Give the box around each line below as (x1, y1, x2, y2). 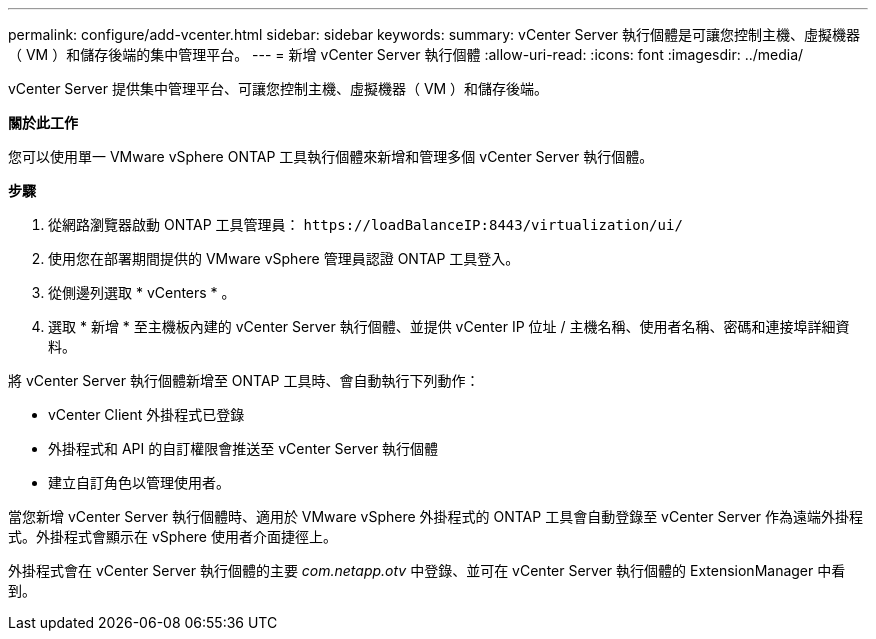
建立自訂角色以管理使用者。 (48, 474, 230, 491)
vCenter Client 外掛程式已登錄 (48, 406, 245, 423)
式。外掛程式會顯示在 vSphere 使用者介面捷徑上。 (8, 528, 337, 545)
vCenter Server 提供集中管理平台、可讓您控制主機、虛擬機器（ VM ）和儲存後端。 (8, 80, 549, 97)
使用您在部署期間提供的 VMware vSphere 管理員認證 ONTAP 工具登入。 (48, 250, 520, 267)
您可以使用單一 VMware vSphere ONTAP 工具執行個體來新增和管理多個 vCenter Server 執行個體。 (8, 148, 654, 165)
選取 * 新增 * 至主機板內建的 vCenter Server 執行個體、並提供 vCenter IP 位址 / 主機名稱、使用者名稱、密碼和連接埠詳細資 (48, 318, 850, 335)
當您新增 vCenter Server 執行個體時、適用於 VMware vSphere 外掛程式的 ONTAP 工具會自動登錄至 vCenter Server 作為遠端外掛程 (8, 508, 864, 525)
